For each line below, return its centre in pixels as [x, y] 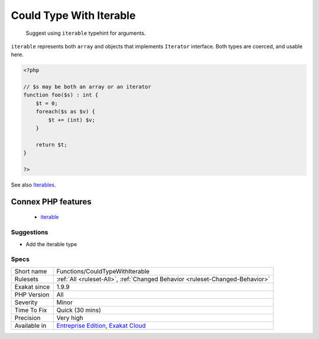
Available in [30, 325]
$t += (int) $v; [72, 120]
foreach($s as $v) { [66, 112]
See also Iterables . [33, 185]
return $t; [51, 144]
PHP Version [32, 294]
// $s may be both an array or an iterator [87, 87]
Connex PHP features [51, 202]
